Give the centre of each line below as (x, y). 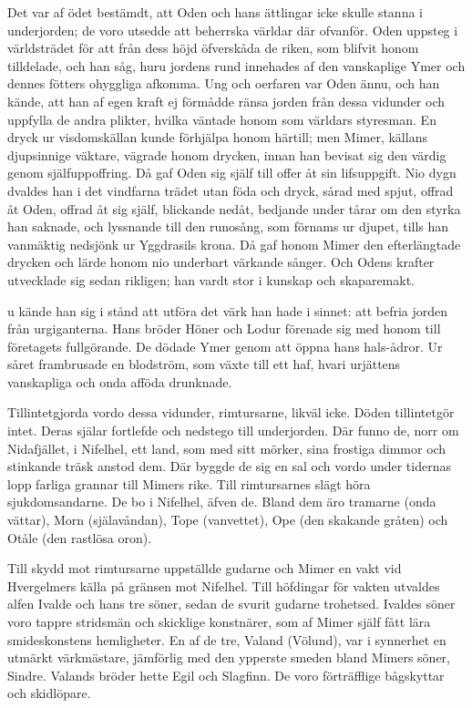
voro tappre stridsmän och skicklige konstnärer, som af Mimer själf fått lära (219, 621)
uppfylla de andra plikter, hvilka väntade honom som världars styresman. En (222, 119)
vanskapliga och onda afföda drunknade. (120, 381)
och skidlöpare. (49, 693)
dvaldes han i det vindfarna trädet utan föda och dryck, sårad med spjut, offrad (231, 190)
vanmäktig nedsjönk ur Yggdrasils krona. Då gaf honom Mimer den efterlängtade (234, 244)
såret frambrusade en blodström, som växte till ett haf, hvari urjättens (204, 364)
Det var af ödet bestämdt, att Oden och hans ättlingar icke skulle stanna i (215, 12)
